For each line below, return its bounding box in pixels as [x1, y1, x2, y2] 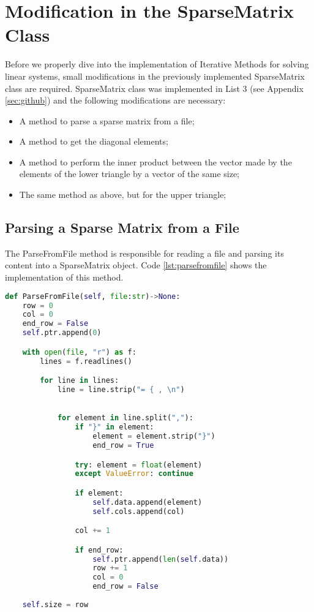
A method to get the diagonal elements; [19, 135, 168, 148]
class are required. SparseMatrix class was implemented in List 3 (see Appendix [5, 81, 304, 94]
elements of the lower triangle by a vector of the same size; [19, 167, 240, 180]
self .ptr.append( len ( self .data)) [92, 554, 229, 564]
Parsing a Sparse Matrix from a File [5, 218, 239, 237]
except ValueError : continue [75, 469, 193, 478]
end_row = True [92, 440, 154, 450]
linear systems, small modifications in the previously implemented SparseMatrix [5, 69, 305, 82]
